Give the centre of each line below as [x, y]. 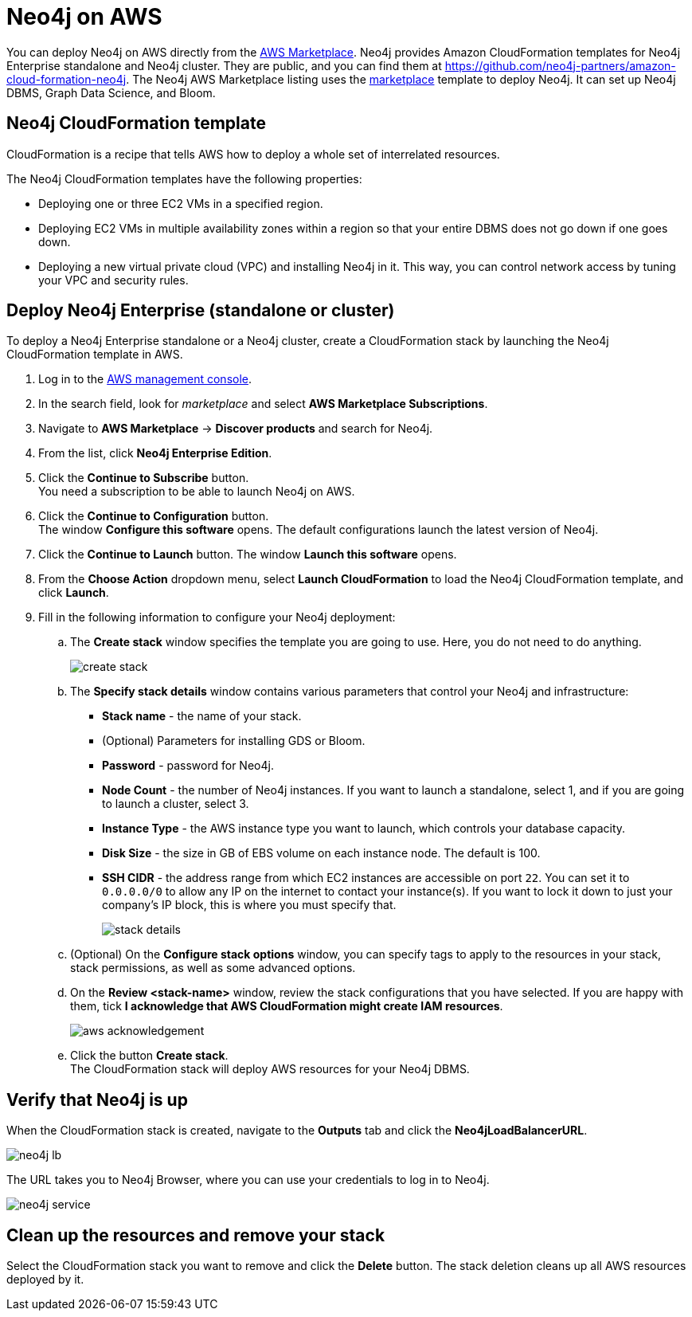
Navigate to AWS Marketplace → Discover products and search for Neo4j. [236, 429]
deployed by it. [45, 1280]
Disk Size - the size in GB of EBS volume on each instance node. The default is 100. [321, 853]
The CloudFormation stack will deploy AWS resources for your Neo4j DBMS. [270, 1069]
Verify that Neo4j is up [97, 1099]
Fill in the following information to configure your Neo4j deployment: [217, 617]
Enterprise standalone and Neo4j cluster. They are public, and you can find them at [224, 65]
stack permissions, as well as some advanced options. [213, 968]
